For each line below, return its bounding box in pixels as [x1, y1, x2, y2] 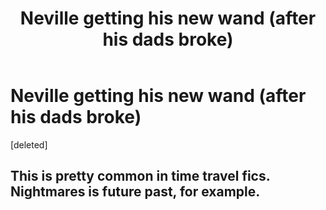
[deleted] [10, 138, 48, 151]
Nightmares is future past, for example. [10, 183, 261, 201]
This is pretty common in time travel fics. [10, 168, 271, 185]
